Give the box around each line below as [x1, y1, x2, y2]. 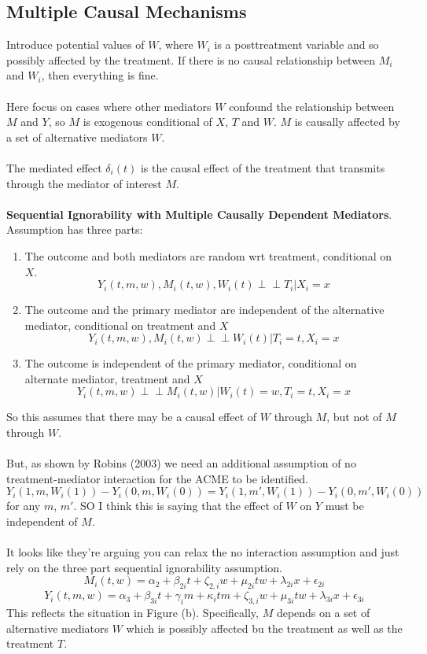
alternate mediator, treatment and [24, 370, 190, 386]
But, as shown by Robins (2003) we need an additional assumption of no [6, 455, 356, 471]
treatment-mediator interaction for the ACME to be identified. [6, 470, 308, 486]
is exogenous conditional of [83, 113, 212, 130]
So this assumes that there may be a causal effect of [6, 408, 257, 425]
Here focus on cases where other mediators [6, 98, 212, 114]
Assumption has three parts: [6, 221, 143, 238]
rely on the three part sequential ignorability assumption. [6, 559, 282, 575]
